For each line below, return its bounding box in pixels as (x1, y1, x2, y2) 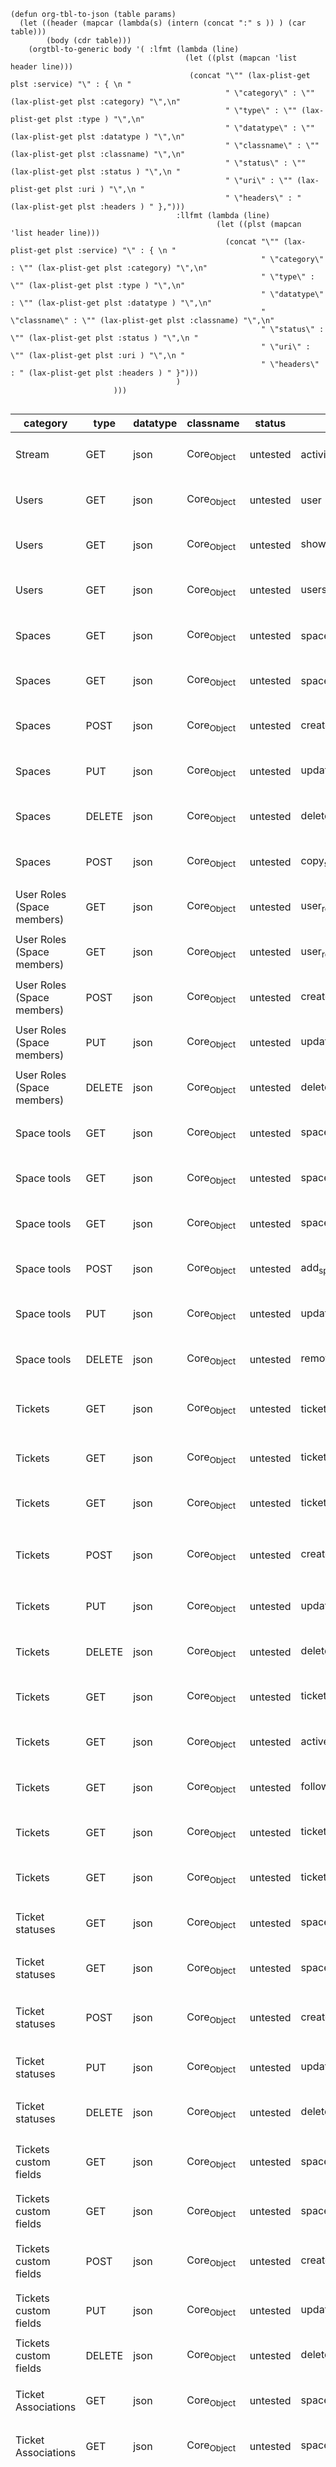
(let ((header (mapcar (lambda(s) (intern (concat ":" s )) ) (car (19, 18, 307, 28)
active (300, 1734, 330, 1748)
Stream (15, 448, 50, 462)
